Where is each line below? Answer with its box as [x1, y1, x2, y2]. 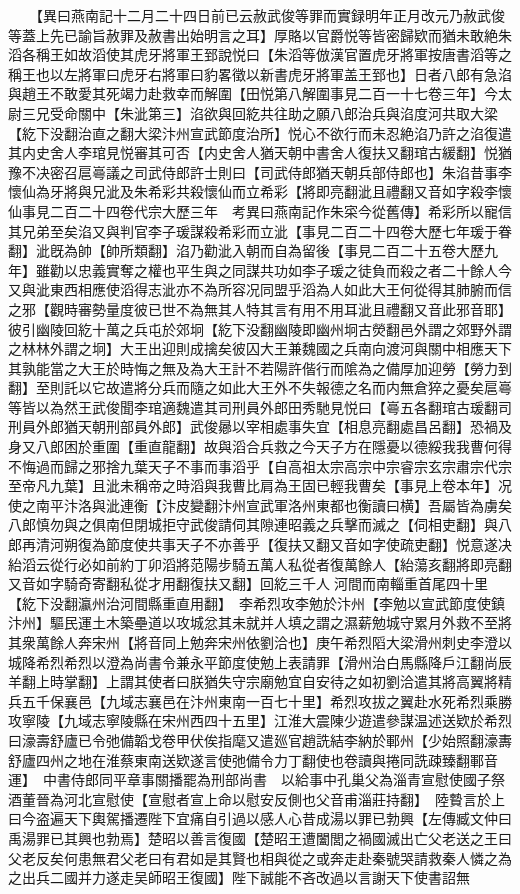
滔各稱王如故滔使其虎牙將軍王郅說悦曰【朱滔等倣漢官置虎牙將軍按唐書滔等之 [8, 44, 512, 65]
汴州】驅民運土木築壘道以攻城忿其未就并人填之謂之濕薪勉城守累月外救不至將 [8, 612, 512, 633]
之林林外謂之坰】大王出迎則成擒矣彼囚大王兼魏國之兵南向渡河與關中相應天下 [8, 338, 512, 359]
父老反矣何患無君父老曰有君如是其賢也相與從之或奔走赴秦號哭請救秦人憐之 [8, 847, 498, 868]
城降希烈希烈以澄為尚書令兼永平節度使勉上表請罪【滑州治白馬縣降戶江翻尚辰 [8, 651, 512, 672]
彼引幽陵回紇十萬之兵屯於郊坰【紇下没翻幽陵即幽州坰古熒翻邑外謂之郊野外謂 [8, 318, 512, 339]
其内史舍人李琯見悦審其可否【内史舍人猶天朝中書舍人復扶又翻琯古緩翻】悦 [8, 142, 498, 163]
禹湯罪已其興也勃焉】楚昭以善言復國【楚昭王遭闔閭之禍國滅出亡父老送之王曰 [8, 827, 512, 848]
